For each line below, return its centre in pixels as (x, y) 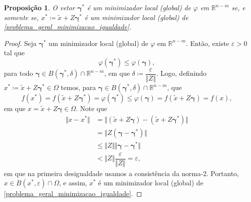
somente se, (21, 17)
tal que (14, 53)
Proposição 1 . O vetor (40, 7)
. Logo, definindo (181, 73)
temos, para (78, 87)
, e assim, (73, 183)
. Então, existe (208, 43)
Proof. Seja (20, 43)
